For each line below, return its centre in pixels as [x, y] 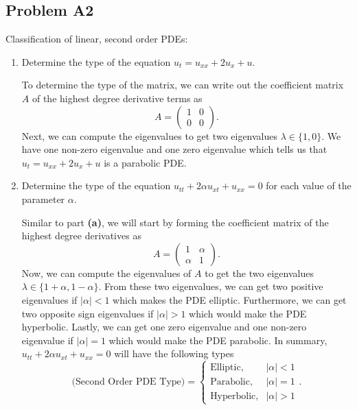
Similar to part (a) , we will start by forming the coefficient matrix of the [175, 222]
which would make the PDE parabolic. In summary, [218, 340]
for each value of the [309, 185]
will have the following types [174, 353]
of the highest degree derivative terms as [117, 98]
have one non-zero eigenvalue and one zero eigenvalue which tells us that [174, 149]
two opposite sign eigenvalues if [88, 313]
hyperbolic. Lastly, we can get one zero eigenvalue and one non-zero [164, 327]
